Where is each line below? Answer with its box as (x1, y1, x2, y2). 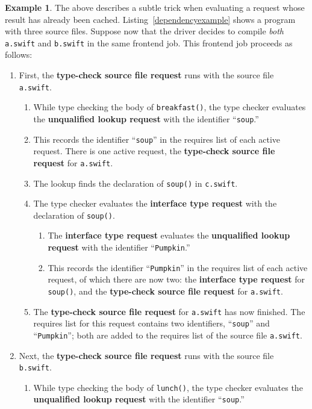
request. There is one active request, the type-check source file (33, 145, 275, 157)
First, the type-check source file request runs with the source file (19, 69, 274, 81)
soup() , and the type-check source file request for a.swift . (48, 284, 283, 297)
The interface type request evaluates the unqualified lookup (48, 229, 290, 242)
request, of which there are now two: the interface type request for (48, 273, 305, 286)
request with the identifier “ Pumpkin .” (48, 241, 190, 253)
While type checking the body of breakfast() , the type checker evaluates (33, 101, 306, 113)
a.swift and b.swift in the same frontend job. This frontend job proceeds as (5, 36, 293, 49)
